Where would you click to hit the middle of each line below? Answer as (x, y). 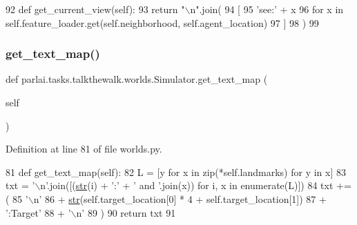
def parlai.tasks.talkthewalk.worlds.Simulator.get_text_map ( (137, 79)
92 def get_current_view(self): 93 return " (95, 9)
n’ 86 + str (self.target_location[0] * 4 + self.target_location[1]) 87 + (180, 198)
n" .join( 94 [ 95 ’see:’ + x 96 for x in (267, 9)
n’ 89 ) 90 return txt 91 (126, 212)
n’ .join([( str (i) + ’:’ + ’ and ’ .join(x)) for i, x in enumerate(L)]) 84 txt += (196, 185)
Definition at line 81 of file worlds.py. (84, 149)
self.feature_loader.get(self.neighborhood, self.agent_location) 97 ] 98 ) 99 (162, 22)
